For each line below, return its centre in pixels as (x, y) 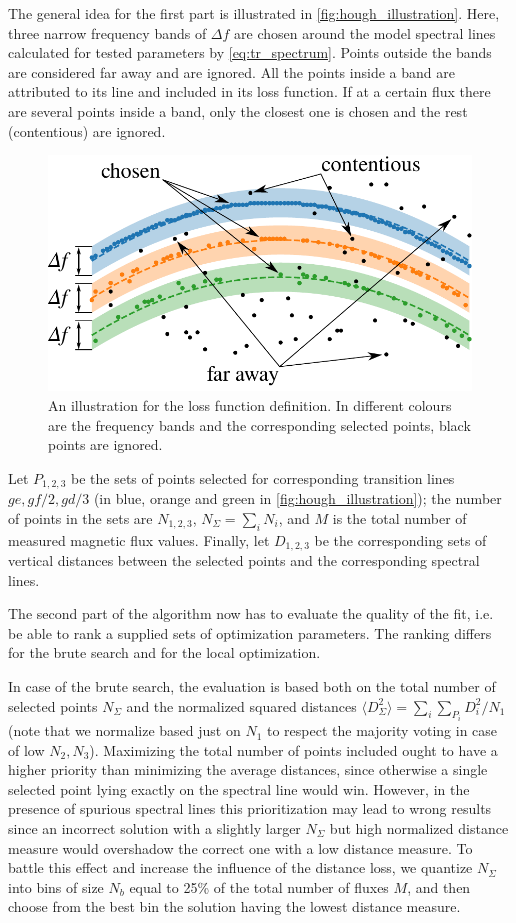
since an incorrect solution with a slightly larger (154, 828)
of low (26, 749)
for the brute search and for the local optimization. (164, 652)
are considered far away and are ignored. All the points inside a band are (231, 71)
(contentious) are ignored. (87, 130)
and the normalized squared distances (241, 705)
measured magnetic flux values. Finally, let (139, 539)
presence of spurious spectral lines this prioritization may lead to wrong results (250, 808)
